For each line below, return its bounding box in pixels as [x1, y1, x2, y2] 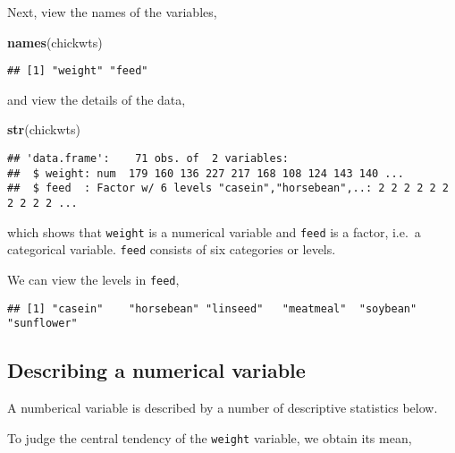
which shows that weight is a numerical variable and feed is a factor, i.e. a [7, 222, 421, 241]
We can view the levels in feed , [7, 269, 180, 288]
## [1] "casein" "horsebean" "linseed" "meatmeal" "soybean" [7, 302, 417, 315]
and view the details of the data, [7, 90, 186, 108]
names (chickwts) [7, 32, 103, 51]
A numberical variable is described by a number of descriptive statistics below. [7, 398, 438, 417]
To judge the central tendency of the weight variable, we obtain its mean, [7, 428, 412, 447]
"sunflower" [7, 317, 78, 330]
